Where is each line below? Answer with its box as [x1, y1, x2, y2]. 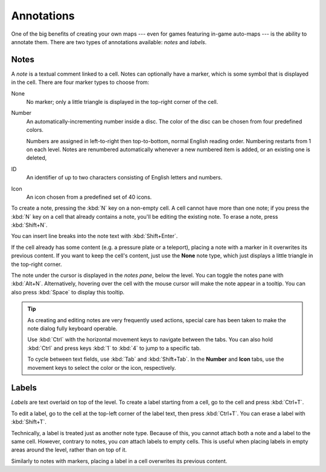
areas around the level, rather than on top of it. [11, 446, 127, 453]
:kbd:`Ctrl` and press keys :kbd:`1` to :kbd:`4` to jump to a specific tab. [27, 344, 202, 352]
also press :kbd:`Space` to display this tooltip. [11, 288, 125, 296]
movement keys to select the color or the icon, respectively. [27, 364, 176, 371]
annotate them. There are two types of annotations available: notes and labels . [11, 38, 207, 45]
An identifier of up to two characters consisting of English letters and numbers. [26, 174, 223, 181]
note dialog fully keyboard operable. [27, 325, 118, 332]
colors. [26, 126, 43, 134]
